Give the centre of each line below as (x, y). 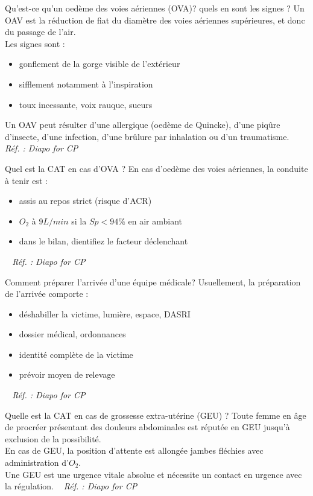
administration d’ (37, 463)
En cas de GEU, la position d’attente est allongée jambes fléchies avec (134, 450)
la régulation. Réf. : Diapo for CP (71, 486)
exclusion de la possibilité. (53, 438)
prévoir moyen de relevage (67, 374)
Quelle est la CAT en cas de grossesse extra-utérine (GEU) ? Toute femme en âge (156, 415)
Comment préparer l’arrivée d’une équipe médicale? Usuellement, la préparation (153, 281)
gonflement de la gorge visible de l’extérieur (100, 64)
